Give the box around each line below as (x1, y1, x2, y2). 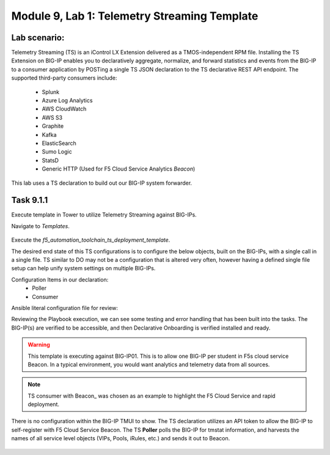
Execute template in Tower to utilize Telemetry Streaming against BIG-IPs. (11, 211, 197, 218)
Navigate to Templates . (11, 222, 70, 229)
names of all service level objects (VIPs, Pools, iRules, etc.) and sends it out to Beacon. (11, 435, 230, 442)
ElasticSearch (42, 139, 76, 147)
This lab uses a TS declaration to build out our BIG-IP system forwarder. (11, 179, 193, 187)
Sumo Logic (42, 148, 73, 155)
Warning (28, 341, 50, 349)
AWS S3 (42, 114, 63, 121)
